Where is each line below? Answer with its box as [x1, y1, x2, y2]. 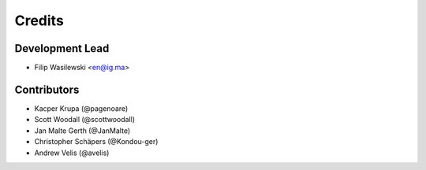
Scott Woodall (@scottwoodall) [34, 115, 136, 124]
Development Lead [14, 42, 110, 55]
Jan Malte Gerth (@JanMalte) [34, 126, 131, 135]
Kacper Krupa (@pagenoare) [34, 103, 129, 113]
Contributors [14, 83, 80, 96]
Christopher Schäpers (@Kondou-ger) [34, 137, 159, 146]
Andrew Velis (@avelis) [34, 148, 110, 157]
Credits [14, 12, 65, 29]
